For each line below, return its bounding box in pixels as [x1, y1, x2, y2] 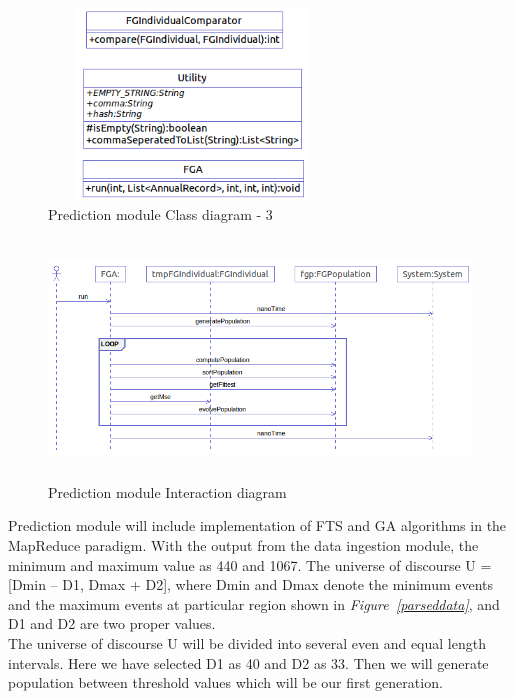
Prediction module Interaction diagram [48, 481, 287, 502]
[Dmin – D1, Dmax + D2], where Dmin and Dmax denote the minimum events [8, 574, 494, 595]
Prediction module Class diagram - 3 [48, 203, 273, 224]
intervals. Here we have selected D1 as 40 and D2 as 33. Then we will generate [8, 652, 489, 673]
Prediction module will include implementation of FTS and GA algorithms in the [8, 515, 507, 536]
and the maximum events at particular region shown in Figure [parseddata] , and [8, 593, 500, 614]
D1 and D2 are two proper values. [8, 613, 216, 634]
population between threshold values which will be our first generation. [8, 672, 443, 693]
